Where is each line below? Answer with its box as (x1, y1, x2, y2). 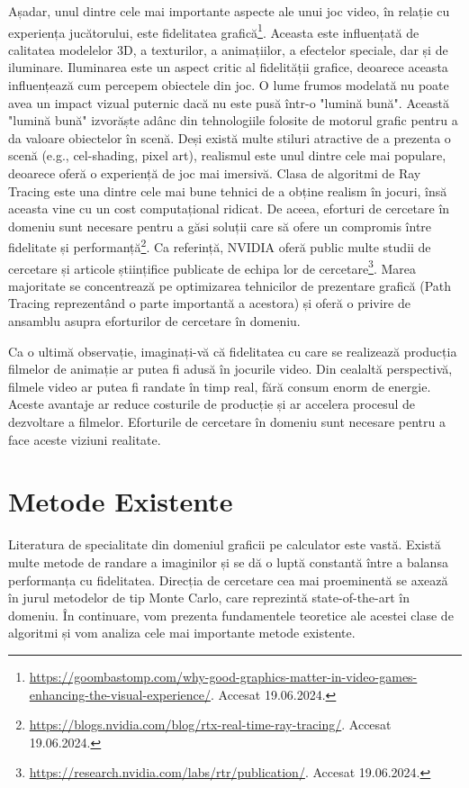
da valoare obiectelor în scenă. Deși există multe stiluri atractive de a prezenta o (8, 128, 451, 147)
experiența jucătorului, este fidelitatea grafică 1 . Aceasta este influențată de (8, 20, 419, 41)
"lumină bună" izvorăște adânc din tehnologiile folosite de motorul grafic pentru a (8, 111, 458, 130)
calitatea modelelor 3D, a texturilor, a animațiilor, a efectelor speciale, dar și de (8, 40, 448, 59)
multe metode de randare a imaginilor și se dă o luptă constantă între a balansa (8, 552, 448, 571)
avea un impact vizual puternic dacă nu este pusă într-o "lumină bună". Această (8, 93, 449, 112)
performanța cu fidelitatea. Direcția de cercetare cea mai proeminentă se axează (8, 570, 448, 589)
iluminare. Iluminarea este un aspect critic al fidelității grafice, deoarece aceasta (8, 58, 448, 77)
